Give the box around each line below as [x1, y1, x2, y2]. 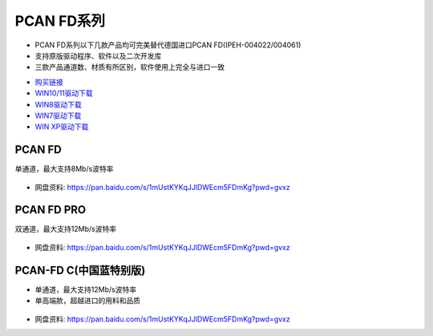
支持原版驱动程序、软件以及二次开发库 [34, 51, 162, 60]
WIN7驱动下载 [34, 111, 82, 120]
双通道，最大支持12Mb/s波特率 [14, 225, 116, 234]
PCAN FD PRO [14, 203, 87, 217]
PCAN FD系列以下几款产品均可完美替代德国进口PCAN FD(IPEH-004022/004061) [34, 40, 301, 50]
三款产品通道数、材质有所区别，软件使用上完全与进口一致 [34, 63, 225, 72]
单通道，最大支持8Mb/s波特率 [14, 164, 114, 174]
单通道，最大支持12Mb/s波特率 [34, 285, 136, 294]
